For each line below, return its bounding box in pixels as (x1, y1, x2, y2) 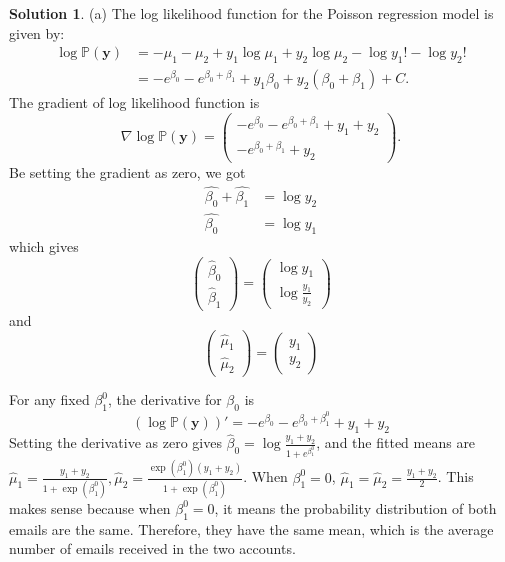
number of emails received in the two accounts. (9, 538, 296, 559)
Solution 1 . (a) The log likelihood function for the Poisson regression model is (9, 3, 494, 23)
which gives (9, 235, 79, 256)
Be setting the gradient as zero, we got (9, 162, 246, 183)
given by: (9, 22, 65, 43)
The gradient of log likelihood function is (9, 92, 260, 113)
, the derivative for (108, 389, 222, 410)
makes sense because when (9, 497, 171, 518)
